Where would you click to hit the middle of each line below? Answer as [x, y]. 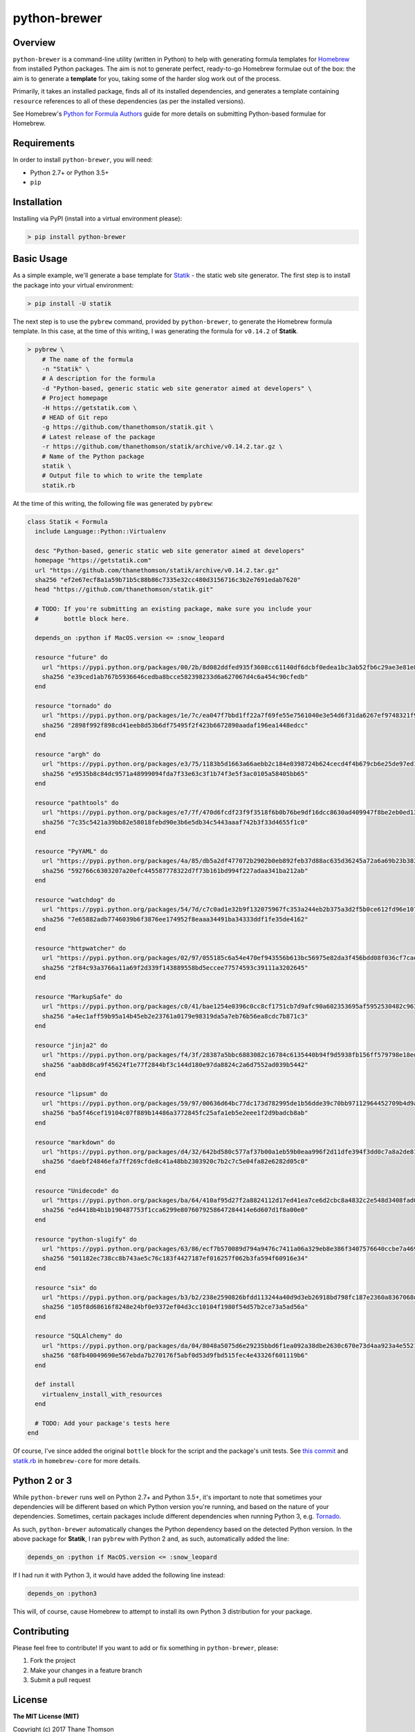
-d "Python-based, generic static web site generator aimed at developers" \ [177, 388]
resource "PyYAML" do [72, 851]
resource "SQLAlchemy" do [79, 1336]
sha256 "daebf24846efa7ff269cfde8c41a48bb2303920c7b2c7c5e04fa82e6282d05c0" [175, 1161]
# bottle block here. [82, 619]
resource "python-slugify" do [86, 1239]
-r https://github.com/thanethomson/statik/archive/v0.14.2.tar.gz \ [162, 447]
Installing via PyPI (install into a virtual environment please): [98, 219]
